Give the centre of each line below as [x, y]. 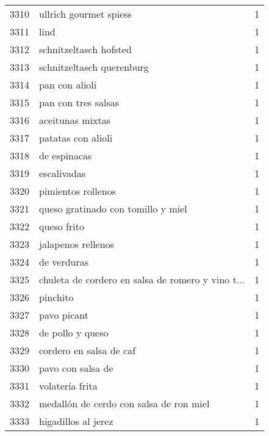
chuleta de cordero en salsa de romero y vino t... [142, 279]
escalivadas [63, 173]
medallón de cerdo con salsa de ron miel [124, 403]
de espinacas [66, 155]
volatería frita [68, 386]
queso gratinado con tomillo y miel [113, 209]
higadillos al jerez [76, 421]
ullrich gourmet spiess [85, 14]
